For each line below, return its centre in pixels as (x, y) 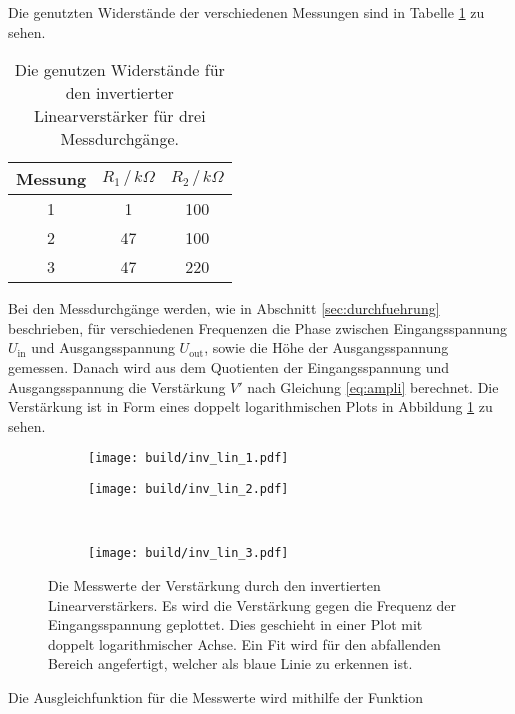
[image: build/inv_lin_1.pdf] (188, 458)
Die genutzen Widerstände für (119, 70)
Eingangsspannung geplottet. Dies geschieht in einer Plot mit (235, 624)
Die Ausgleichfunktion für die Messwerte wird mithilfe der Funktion (215, 696)
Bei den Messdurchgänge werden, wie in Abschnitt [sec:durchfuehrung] (224, 308)
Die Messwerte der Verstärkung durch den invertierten (214, 584)
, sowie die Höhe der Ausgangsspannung (326, 347)
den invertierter (119, 93)
